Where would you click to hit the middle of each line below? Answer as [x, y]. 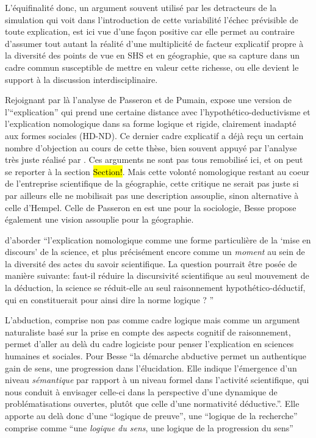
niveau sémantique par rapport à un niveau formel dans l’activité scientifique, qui [157, 380]
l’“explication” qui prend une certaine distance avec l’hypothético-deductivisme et [158, 111]
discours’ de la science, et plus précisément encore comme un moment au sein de [155, 252]
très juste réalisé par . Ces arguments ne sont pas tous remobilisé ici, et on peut [154, 160]
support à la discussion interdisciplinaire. [81, 79]
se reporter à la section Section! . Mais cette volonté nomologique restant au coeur [157, 171]
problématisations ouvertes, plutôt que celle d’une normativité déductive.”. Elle [152, 404]
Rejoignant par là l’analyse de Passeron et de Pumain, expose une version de [149, 100]
